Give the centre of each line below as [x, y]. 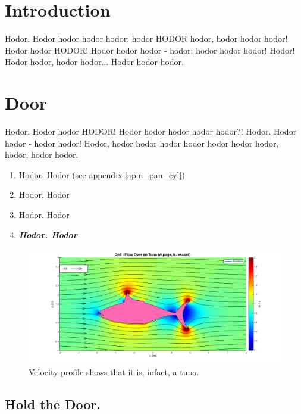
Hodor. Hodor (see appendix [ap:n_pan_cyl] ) [102, 174]
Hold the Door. [53, 404]
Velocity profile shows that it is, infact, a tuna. [114, 371]
